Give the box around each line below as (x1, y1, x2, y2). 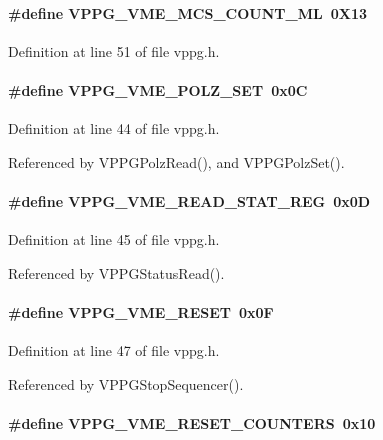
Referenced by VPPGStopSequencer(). (8, 373, 244, 394)
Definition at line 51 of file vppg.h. (8, 40, 220, 61)
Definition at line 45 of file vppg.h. (8, 229, 220, 250)
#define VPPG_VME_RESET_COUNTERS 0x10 (8, 412, 376, 433)
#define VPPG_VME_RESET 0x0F (8, 301, 274, 322)
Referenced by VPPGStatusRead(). (8, 262, 225, 283)
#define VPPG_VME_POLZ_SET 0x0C (8, 79, 308, 100)
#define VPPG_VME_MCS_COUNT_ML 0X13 (8, 2, 368, 23)
